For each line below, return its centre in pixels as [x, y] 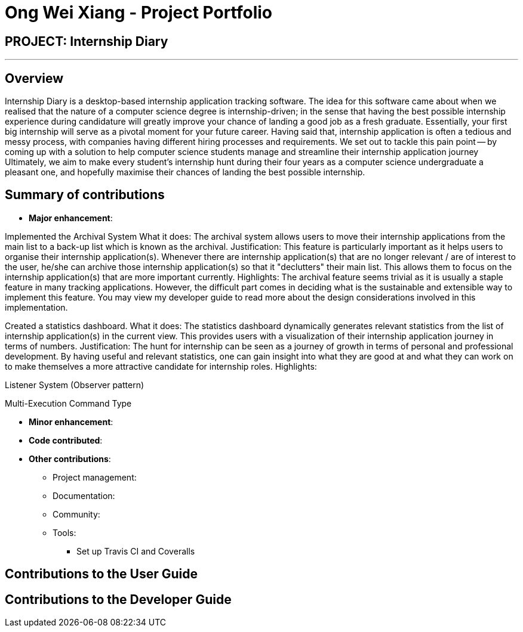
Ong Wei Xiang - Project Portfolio [139, 13]
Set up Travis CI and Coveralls [136, 551]
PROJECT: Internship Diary [87, 41]
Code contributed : [66, 440]
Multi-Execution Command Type [68, 403]
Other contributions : [70, 458]
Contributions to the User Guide [101, 574]
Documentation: [84, 495]
